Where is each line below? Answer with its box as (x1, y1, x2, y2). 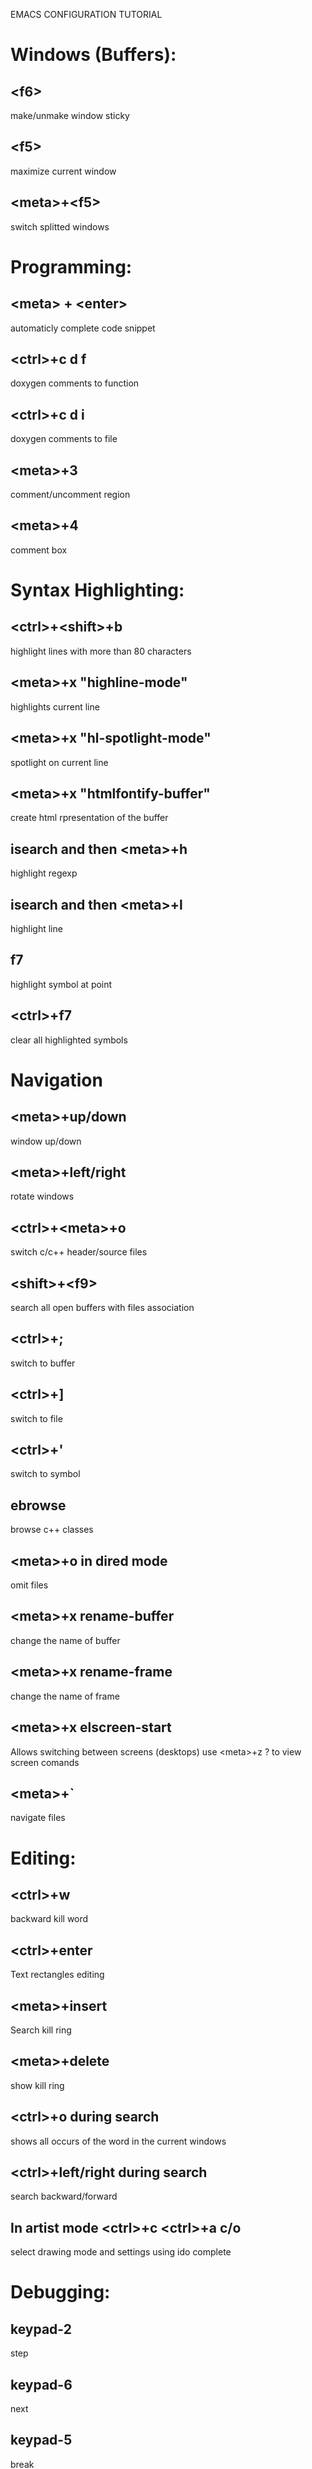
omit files (10, 1579, 49, 1591)
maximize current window (10, 165, 117, 177)
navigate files (10, 1812, 66, 1824)
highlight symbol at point (10, 978, 113, 990)
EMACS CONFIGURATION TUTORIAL (10, 9, 163, 20)
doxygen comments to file (10, 433, 118, 445)
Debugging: (10, 2281, 111, 2304)
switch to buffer (10, 1357, 76, 1369)
